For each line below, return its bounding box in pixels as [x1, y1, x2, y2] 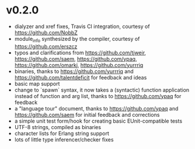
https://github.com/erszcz [14, 43, 78, 50]
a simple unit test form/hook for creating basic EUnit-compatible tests [14, 117, 183, 124]
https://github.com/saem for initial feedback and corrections [14, 111, 160, 118]
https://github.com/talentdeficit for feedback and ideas [14, 74, 147, 81]
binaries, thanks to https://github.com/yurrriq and [14, 68, 134, 75]
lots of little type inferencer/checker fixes [14, 136, 114, 143]
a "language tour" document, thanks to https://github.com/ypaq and [14, 105, 179, 112]
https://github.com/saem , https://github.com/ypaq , [14, 55, 137, 62]
